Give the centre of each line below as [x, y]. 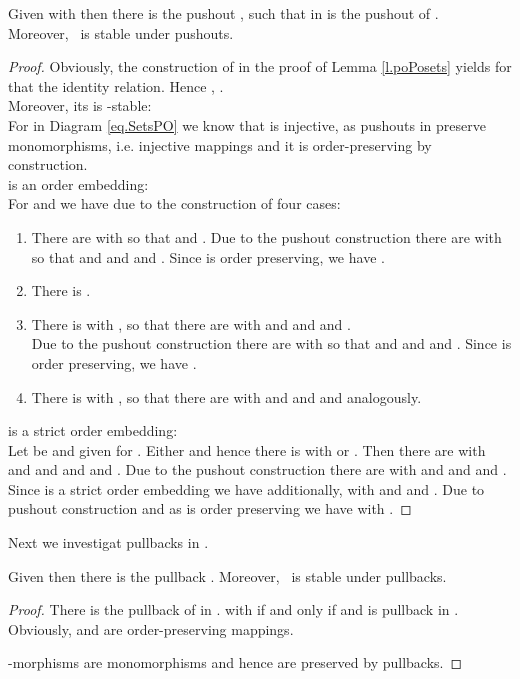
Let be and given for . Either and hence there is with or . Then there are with [247, 449]
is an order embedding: [78, 183]
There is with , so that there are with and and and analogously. [226, 396]
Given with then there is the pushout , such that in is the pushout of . [223, 13]
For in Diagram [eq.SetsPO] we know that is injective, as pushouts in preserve [247, 124]
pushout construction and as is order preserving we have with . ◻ [210, 508]
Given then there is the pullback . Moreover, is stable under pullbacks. [227, 575]
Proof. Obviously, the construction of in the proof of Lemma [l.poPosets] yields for [260, 66]
